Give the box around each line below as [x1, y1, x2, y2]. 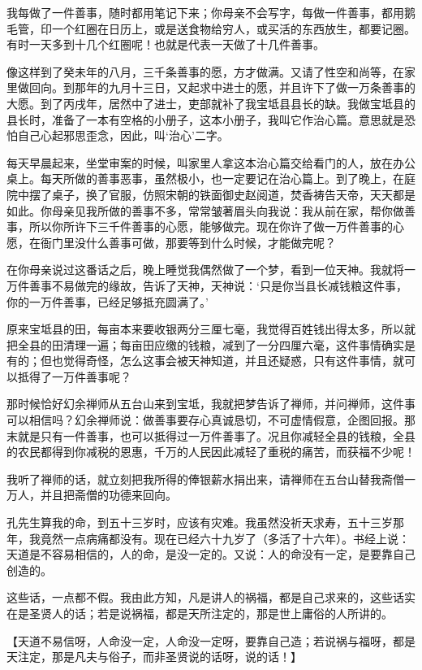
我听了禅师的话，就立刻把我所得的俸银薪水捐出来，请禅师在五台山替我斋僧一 [6, 470, 416, 487]
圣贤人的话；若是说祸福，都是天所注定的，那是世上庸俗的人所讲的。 [28, 605, 393, 621]
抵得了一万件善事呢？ [17, 368, 131, 385]
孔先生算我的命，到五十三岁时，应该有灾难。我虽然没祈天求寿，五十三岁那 [6, 514, 404, 531]
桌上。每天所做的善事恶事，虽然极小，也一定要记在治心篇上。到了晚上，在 [6, 170, 404, 187]
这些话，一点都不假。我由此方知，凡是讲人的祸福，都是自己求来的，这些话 [6, 589, 404, 606]
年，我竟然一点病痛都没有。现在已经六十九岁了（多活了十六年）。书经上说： [6, 529, 410, 546]
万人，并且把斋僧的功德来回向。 [6, 486, 177, 503]
